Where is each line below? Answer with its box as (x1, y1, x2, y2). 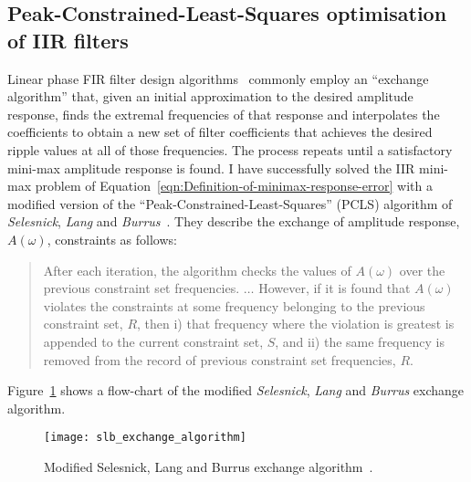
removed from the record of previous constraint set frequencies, (43, 350, 396, 369)
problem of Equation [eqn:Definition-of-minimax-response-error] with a (35, 176, 433, 195)
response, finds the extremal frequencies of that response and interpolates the (7, 104, 440, 123)
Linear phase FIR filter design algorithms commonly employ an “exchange (7, 68, 429, 88)
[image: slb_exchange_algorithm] (44, 431, 246, 445)
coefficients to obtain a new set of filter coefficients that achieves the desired (7, 122, 433, 141)
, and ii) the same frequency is (275, 331, 445, 351)
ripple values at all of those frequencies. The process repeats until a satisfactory (7, 140, 453, 159)
